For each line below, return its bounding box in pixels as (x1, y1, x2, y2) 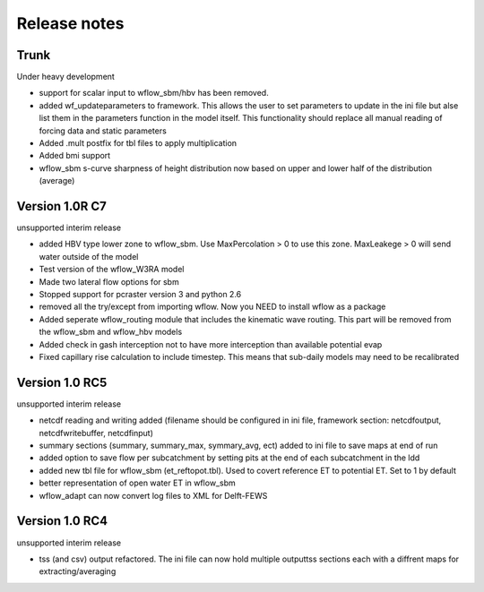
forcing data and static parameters (39, 125, 168, 136)
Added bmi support (39, 150, 111, 161)
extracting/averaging (39, 566, 117, 577)
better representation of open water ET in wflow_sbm (39, 477, 237, 488)
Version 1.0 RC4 (16, 513, 108, 528)
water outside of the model (39, 251, 139, 262)
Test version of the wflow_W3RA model (39, 264, 185, 275)
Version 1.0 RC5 (16, 374, 108, 390)
